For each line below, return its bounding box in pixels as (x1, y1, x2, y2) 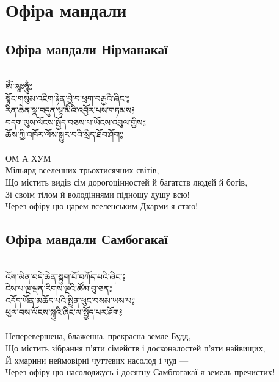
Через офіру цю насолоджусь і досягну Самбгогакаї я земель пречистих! (5, 366, 275, 378)
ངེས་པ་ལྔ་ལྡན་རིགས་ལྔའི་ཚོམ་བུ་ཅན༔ (5, 282, 113, 295)
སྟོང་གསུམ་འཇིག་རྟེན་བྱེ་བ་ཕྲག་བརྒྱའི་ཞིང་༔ (5, 92, 130, 104)
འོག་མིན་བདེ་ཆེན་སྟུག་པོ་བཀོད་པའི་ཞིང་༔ (5, 270, 126, 283)
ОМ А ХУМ (5, 151, 51, 164)
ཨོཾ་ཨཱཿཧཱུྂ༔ (5, 80, 32, 93)
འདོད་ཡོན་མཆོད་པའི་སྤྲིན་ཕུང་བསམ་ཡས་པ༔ (5, 294, 135, 306)
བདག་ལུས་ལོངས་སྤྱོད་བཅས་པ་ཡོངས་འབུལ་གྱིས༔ (5, 115, 146, 128)
